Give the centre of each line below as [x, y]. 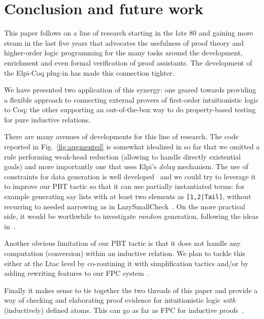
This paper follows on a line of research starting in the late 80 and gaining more [129, 33]
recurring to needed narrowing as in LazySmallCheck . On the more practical [125, 206]
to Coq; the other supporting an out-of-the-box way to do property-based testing [130, 109]
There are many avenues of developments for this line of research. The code [121, 136]
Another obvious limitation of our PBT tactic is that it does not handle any [122, 243]
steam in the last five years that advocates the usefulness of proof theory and [124, 42]
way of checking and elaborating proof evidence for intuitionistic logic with [120, 300]
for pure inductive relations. [47, 119]
